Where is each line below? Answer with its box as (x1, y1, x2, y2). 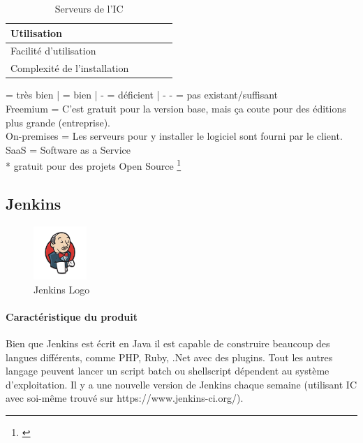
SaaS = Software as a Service (6, 142, 131, 157)
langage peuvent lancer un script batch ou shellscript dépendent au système (6, 363, 329, 378)
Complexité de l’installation (10, 61, 129, 75)
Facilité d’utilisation (10, 43, 96, 58)
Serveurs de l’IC (54, 1, 124, 15)
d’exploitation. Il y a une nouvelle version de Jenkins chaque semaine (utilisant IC (6, 377, 357, 391)
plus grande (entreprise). (6, 115, 111, 129)
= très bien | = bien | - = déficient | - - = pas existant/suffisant (6, 87, 279, 102)
